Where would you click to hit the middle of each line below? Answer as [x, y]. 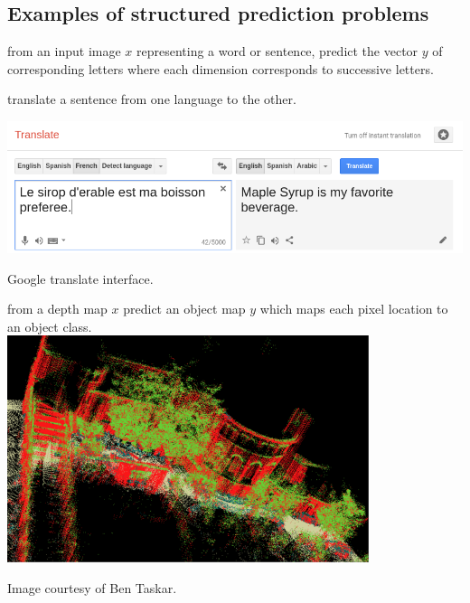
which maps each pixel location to [354, 309]
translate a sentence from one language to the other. [152, 99]
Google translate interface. [80, 278]
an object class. [50, 326]
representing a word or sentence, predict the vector [277, 51]
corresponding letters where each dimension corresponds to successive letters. [221, 68]
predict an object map [184, 309]
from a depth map [57, 309]
